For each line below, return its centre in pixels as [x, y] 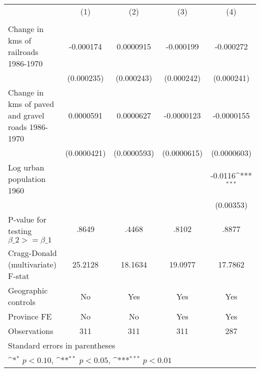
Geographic [28, 290]
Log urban [26, 167]
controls [22, 302]
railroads [23, 52]
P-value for [27, 219]
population [27, 179]
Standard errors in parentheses [62, 345]
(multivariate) [32, 264]
